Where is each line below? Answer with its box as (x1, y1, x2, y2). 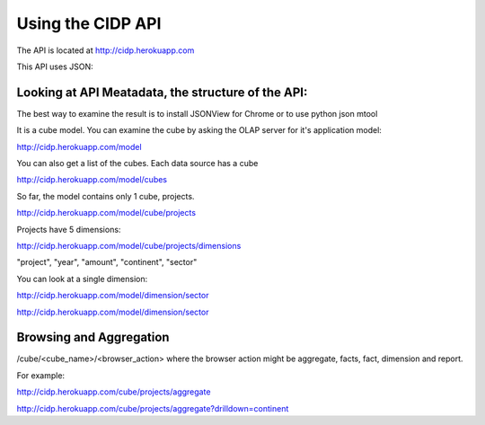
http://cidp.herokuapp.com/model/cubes (16, 174, 168, 185)
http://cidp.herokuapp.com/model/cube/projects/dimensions (16, 240, 242, 251)
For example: (16, 369, 66, 381)
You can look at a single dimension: (16, 273, 148, 284)
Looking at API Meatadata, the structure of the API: (16, 84, 308, 100)
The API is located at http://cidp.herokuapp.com (16, 45, 195, 56)
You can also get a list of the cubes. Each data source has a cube (16, 158, 259, 169)
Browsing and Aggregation (16, 330, 170, 345)
